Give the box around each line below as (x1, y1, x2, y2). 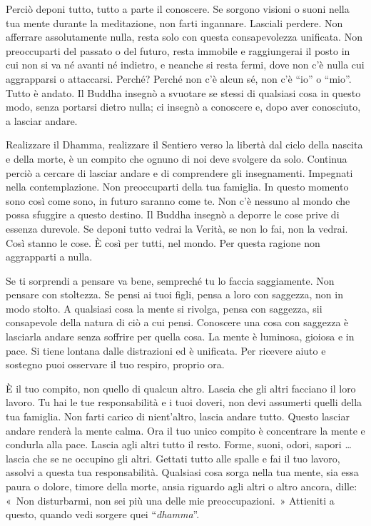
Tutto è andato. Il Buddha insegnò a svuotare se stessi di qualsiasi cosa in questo (6, 85, 361, 100)
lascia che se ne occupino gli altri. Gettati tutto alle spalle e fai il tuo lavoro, (6, 450, 340, 465)
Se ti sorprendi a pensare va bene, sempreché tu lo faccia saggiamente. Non (6, 273, 335, 288)
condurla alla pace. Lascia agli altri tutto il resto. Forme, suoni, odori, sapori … (6, 437, 352, 452)
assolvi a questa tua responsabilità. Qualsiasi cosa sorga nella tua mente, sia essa (6, 465, 359, 480)
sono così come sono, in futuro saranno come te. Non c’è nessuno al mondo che (6, 193, 350, 208)
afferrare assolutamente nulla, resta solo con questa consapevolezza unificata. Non (6, 29, 362, 44)
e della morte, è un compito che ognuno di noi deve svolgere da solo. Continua (6, 151, 347, 166)
